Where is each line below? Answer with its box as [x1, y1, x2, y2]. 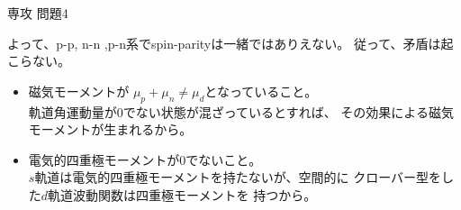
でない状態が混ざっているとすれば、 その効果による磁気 [122, 102, 454, 121]
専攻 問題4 [7, 4, 68, 22]
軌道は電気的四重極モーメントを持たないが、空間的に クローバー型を [34, 168, 442, 187]
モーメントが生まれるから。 [28, 120, 193, 139]
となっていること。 [204, 81, 318, 100]
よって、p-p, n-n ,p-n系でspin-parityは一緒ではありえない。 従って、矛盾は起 [7, 33, 454, 52]
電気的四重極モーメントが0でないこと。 [28, 150, 262, 169]
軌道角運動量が [28, 102, 117, 121]
